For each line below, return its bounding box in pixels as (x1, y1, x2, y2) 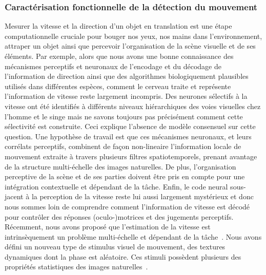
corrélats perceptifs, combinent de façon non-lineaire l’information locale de (5, 141, 241, 152)
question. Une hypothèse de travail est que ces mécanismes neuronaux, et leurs (5, 131, 252, 141)
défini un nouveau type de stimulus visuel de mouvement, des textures (5, 241, 226, 252)
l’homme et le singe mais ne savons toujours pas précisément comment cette (5, 111, 243, 121)
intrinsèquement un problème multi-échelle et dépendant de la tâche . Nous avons (5, 231, 262, 242)
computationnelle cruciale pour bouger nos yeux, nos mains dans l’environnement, (5, 30, 262, 41)
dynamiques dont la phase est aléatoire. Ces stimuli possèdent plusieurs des (5, 251, 241, 262)
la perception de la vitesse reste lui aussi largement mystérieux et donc (31, 191, 254, 202)
